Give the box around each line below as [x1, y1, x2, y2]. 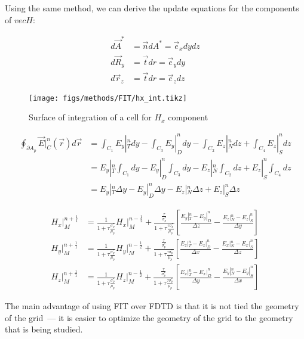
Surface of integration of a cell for [29, 111, 152, 123]
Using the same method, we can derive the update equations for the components [5, 2, 299, 14]
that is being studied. [5, 323, 83, 335]
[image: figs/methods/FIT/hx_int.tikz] [29, 94, 187, 102]
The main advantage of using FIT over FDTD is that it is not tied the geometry [5, 300, 299, 312]
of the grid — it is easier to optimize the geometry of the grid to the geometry [5, 311, 293, 324]
